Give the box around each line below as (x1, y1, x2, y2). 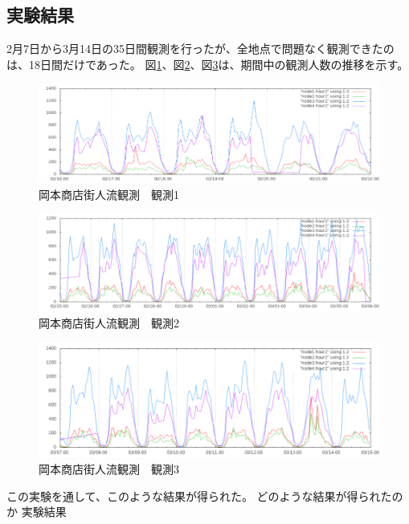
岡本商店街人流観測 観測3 (39, 461, 179, 477)
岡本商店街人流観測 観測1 (39, 185, 179, 202)
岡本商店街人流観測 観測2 (39, 314, 179, 331)
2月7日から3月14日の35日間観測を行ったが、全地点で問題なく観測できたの (6, 40, 395, 57)
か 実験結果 (6, 503, 67, 520)
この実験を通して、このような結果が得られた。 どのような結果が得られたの (6, 487, 403, 504)
